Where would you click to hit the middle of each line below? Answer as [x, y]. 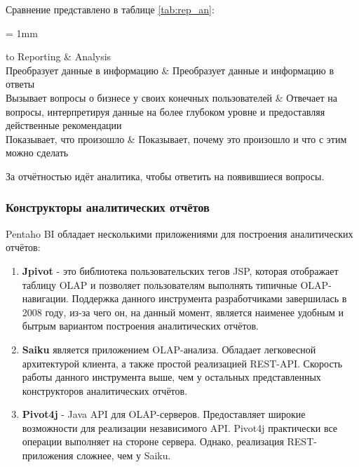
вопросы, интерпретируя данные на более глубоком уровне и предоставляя [165, 111]
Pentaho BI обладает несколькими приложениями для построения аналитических [179, 233]
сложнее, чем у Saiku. [124, 455]
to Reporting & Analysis [59, 56]
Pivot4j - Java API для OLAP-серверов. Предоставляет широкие [164, 414]
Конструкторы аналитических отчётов [108, 207]
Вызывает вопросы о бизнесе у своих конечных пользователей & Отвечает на [171, 97]
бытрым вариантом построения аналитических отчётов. [140, 326]
